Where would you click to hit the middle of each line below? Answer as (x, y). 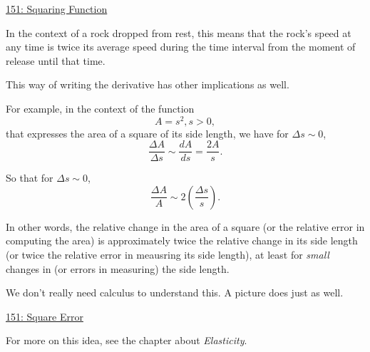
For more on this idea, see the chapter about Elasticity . (127, 340)
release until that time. (56, 60)
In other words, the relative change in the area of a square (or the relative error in (185, 226)
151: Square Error (45, 316)
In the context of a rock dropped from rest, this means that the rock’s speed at (179, 32)
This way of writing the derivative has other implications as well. (148, 84)
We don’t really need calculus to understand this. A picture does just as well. (175, 293)
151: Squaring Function (57, 9)
